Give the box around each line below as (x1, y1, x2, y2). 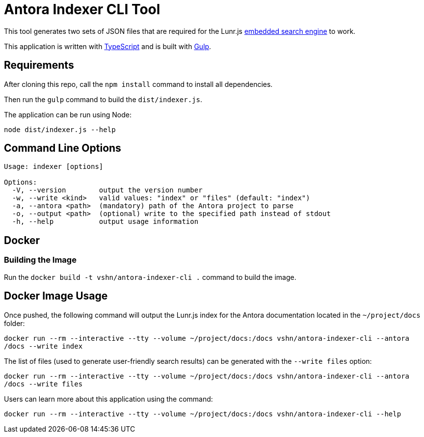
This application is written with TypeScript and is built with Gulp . (4, 42, 212, 51)
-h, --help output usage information (12, 218, 199, 226)
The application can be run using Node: (4, 110, 132, 119)
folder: (4, 319, 25, 328)
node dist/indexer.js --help (4, 125, 116, 134)
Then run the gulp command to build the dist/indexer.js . (4, 95, 202, 104)
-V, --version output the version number (12, 186, 203, 194)
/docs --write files (4, 380, 83, 388)
